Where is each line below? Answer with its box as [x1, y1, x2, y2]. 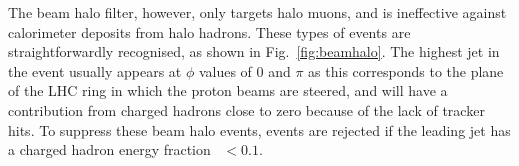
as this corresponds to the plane [308, 60, 504, 81]
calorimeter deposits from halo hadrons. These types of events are [8, 21, 411, 42]
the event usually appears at [8, 60, 182, 81]
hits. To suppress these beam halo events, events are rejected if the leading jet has [8, 119, 511, 140]
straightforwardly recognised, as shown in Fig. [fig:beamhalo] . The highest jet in [8, 41, 500, 62]
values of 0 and [198, 60, 291, 81]
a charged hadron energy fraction [8, 139, 211, 160]
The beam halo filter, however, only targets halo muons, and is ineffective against [8, 2, 507, 22]
